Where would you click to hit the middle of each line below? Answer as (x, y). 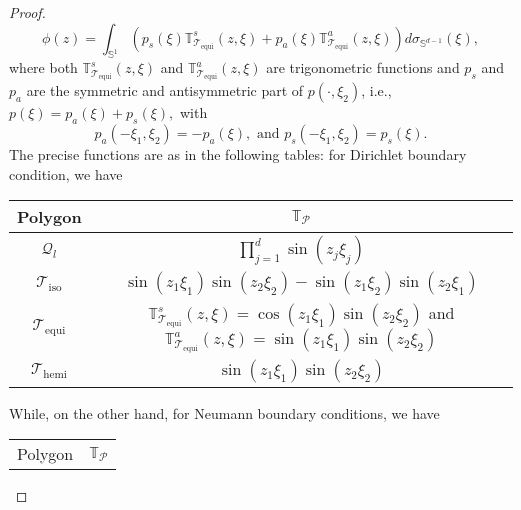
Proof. (27, 12)
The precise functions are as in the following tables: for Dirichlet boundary (238, 154)
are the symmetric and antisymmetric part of (165, 90)
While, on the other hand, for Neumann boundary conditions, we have (224, 412)
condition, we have (66, 173)
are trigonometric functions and (363, 67)
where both (43, 67)
